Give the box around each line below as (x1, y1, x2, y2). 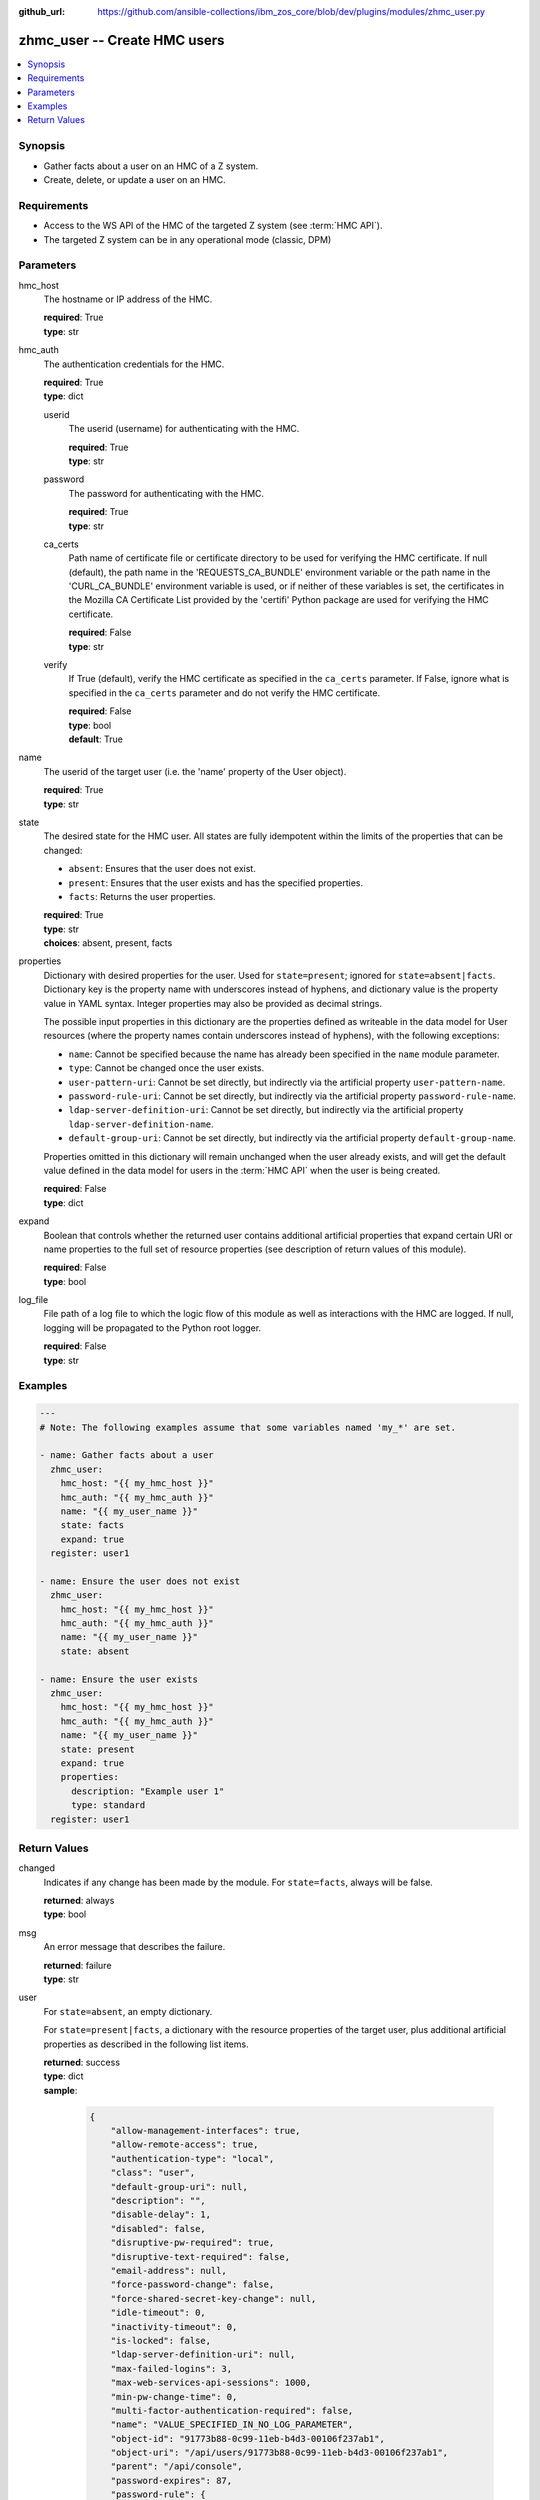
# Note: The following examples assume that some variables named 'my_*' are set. (39, 1421, 457, 1433)
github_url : (18, 6, 65, 17)
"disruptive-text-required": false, (110, 2251, 290, 2262)
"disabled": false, (110, 2223, 207, 2234)
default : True (68, 733, 124, 745)
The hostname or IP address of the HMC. (43, 293, 213, 305)
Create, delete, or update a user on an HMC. (43, 174, 227, 185)
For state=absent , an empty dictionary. (43, 2005, 213, 2017)
